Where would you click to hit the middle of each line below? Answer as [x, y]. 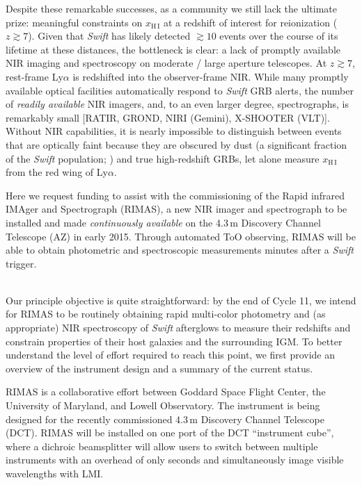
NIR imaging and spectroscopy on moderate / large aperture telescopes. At [166, 63]
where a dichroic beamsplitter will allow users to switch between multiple [162, 446]
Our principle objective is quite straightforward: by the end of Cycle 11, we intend [181, 300]
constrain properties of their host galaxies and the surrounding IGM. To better [174, 341]
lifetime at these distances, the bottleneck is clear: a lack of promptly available [173, 49]
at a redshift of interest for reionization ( [250, 22]
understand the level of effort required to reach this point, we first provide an [171, 355]
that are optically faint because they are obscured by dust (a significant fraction [176, 144]
